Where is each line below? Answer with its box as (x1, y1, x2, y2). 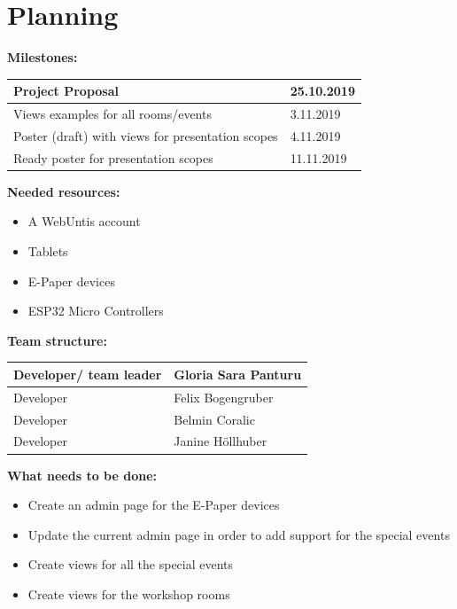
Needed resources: (7, 182, 120, 200)
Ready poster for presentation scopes (13, 148, 213, 167)
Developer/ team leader (13, 364, 162, 383)
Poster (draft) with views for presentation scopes (13, 126, 278, 144)
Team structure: (7, 331, 107, 349)
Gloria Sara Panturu (174, 364, 302, 383)
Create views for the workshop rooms (27, 584, 230, 603)
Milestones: (7, 48, 78, 66)
